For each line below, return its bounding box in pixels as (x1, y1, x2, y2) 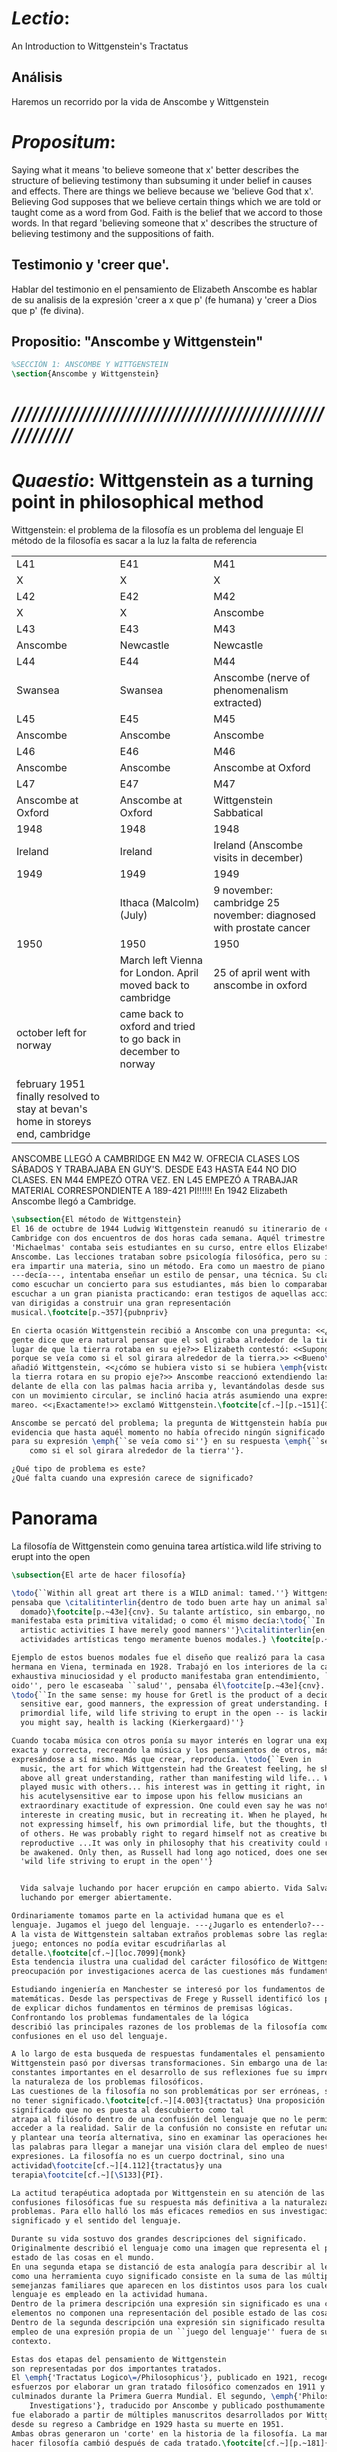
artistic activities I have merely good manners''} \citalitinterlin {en (20, 1625, 326, 1636)
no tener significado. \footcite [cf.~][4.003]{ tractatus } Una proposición (11, 2095, 326, 2106)
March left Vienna (119, 953, 203, 967)
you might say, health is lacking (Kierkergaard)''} (20, 1718, 245, 1728)
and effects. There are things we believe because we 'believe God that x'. (11, 185, 314, 197)
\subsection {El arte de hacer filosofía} (11, 1570, 187, 1580)
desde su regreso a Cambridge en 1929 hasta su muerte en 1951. (11, 2419, 285, 2429)
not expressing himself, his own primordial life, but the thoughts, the (20, 1819, 334, 1829)
